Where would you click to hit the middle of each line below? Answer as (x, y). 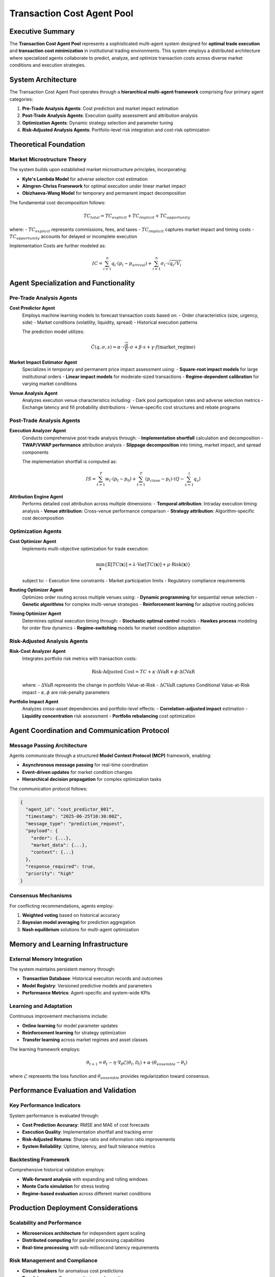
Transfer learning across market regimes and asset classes (85, 1040)
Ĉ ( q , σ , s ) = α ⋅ (106, 347)
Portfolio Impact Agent (34, 702)
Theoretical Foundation (47, 144)
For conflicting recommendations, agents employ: (62, 906)
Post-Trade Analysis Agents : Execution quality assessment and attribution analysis (110, 115)
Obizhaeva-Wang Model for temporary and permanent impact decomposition (104, 193)
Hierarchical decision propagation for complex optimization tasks (92, 779)
